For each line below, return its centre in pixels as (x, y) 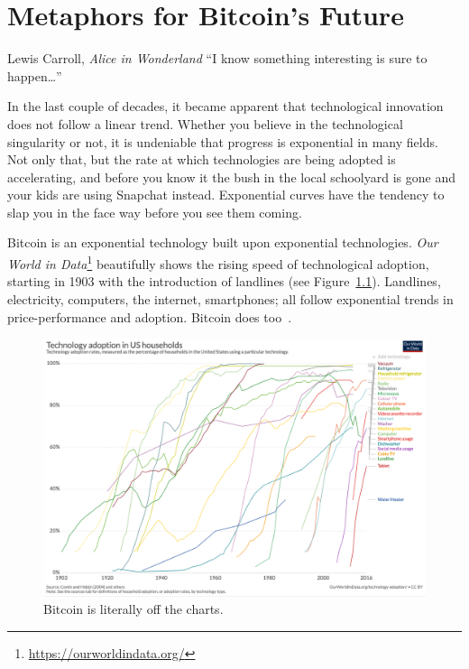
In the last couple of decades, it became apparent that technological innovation (225, 106)
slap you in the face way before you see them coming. (155, 212)
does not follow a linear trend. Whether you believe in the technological (205, 123)
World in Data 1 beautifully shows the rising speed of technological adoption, (218, 262)
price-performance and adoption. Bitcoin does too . (150, 316)
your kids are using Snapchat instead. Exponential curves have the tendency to (226, 195)
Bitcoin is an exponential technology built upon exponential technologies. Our (223, 242)
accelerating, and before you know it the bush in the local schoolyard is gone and (231, 177)
